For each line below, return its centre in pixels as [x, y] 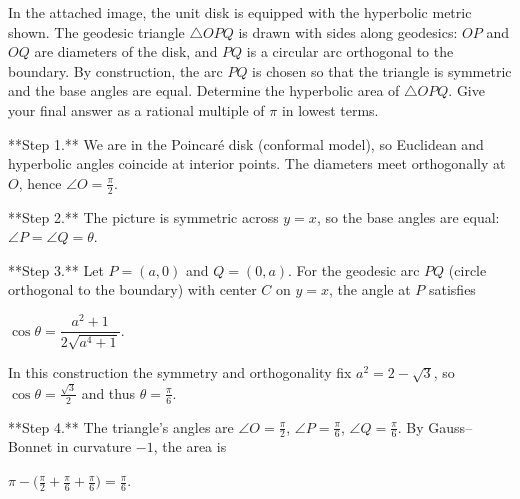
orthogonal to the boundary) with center [132, 289]
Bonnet [30, 446]
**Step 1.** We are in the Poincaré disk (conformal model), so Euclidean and [246, 143]
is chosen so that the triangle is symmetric [382, 70]
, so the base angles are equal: [408, 216]
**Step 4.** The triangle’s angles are [121, 426]
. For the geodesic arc [354, 269]
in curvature [94, 446]
